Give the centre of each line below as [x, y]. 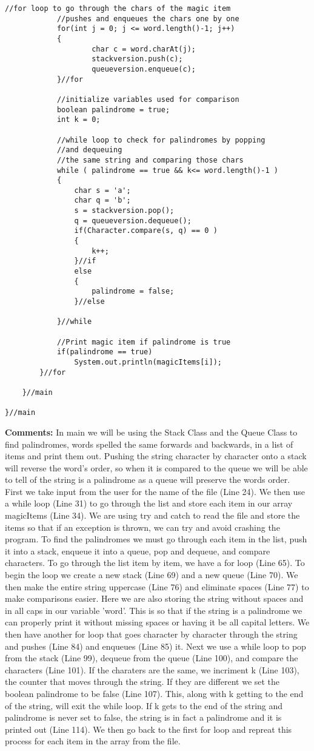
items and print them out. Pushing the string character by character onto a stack [156, 456]
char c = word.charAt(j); [144, 49]
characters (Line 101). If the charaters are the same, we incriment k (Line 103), [152, 669]
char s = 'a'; [102, 190]
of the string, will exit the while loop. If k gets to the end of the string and [144, 705]
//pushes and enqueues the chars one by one [148, 19]
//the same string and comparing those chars [150, 160]
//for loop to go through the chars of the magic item [118, 8]
